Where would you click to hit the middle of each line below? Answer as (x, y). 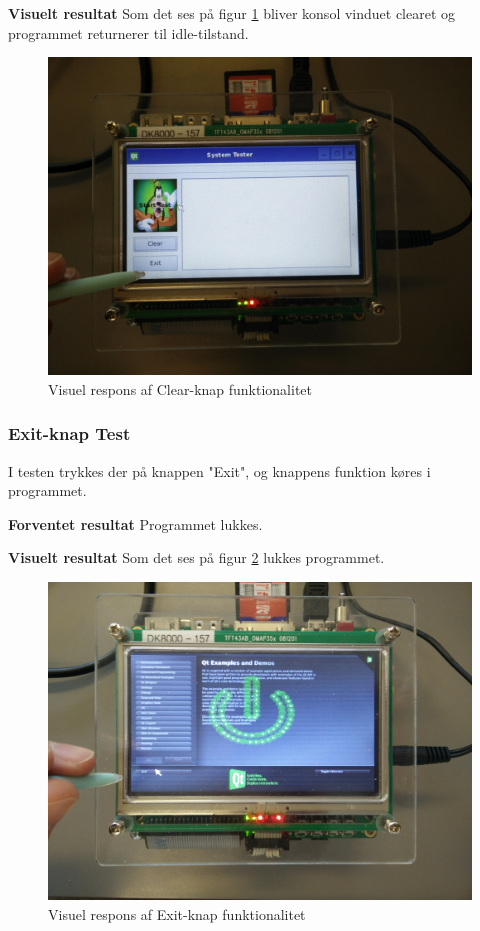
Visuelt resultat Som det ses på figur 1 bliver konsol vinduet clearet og (232, 13)
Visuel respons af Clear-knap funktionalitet (180, 388)
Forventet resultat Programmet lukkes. (135, 523)
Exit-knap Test (69, 433)
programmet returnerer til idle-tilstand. (128, 32)
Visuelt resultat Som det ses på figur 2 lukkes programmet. (196, 557)
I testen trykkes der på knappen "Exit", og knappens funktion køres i (219, 470)
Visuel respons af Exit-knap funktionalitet (177, 913)
